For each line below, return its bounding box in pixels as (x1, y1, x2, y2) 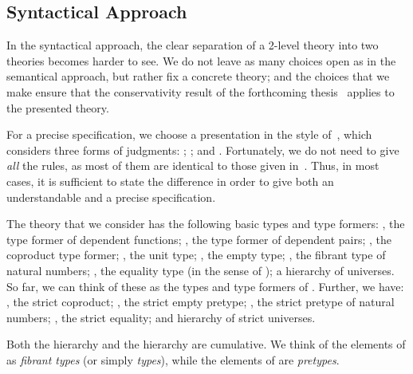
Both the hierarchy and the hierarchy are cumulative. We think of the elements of (6, 336, 406, 352)
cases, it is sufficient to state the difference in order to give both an (6, 172, 334, 189)
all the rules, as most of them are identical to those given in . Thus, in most (6, 157, 380, 174)
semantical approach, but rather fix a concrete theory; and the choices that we (6, 68, 390, 85)
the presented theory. (6, 99, 109, 116)
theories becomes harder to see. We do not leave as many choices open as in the (6, 52, 396, 69)
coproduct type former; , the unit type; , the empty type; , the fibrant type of (6, 246, 386, 263)
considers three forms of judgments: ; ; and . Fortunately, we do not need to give (6, 141, 399, 158)
